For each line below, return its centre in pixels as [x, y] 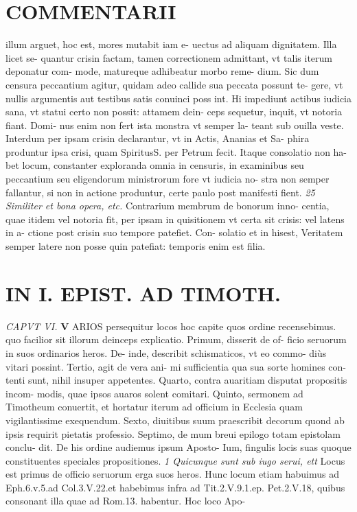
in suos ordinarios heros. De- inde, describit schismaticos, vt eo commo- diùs [166, 352]
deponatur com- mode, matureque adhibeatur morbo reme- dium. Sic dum [162, 71]
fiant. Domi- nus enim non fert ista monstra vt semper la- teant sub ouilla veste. [175, 125]
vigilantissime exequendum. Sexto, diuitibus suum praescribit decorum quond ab [175, 420]
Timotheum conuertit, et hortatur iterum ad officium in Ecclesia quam [154, 407]
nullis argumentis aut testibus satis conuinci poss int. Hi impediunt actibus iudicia [178, 98]
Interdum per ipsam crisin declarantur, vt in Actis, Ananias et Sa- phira [158, 138]
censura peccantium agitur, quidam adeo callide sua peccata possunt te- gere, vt [174, 84]
